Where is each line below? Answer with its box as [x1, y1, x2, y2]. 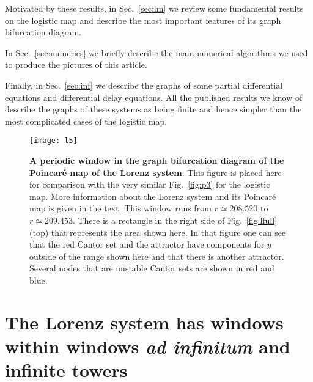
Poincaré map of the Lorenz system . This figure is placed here [29, 166, 282, 178]
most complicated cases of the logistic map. [5, 114, 168, 127]
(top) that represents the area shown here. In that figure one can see [29, 226, 286, 238]
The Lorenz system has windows [5, 309, 284, 334]
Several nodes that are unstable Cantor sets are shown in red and [29, 262, 274, 274]
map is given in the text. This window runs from [29, 202, 212, 215]
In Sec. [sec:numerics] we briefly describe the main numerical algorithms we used [5, 46, 308, 59]
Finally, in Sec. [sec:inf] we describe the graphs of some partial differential [5, 78, 283, 91]
